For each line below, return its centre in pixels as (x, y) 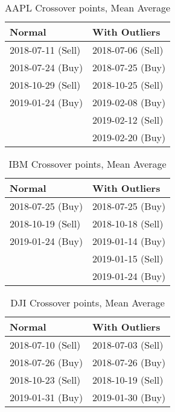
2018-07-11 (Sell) (45, 50)
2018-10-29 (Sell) (45, 85)
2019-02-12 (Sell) (128, 120)
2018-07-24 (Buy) (46, 67)
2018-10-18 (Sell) (128, 223)
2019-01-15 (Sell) (128, 258)
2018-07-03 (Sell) (128, 345)
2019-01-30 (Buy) (129, 397)
